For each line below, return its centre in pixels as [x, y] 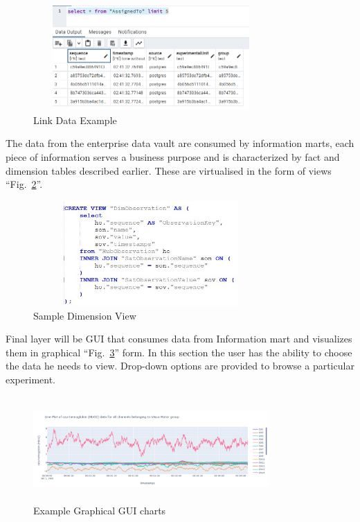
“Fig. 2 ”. [24, 184]
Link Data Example [75, 120]
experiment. [30, 379]
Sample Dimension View [85, 315]
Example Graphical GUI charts [100, 511]
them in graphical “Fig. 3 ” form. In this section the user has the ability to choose [179, 352]
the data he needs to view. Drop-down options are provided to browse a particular [180, 366]
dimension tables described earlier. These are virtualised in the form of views [169, 170]
